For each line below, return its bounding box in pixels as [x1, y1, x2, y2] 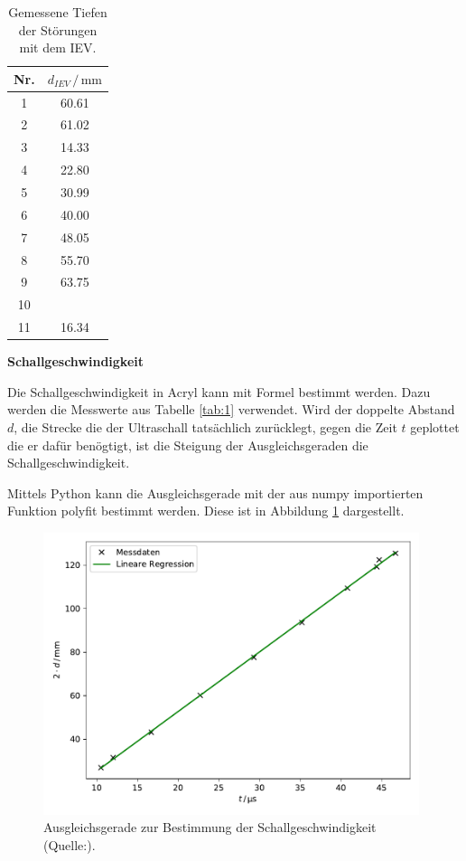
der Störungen [18, 20, 98, 39]
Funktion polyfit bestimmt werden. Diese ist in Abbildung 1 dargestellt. [7, 501, 405, 520]
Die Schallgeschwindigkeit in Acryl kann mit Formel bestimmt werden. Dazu [7, 382, 431, 401]
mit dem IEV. [19, 38, 97, 57]
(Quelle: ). [43, 835, 96, 854]
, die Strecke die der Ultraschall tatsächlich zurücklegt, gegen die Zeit [14, 417, 397, 436]
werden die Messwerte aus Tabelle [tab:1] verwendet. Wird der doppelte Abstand [7, 400, 455, 419]
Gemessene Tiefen [8, 3, 107, 21]
